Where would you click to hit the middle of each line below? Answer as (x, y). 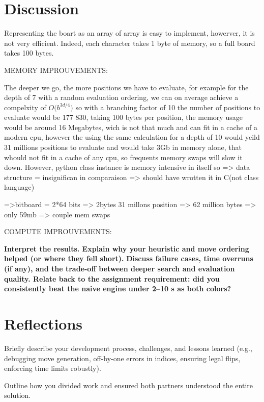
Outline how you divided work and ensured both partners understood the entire (128, 385)
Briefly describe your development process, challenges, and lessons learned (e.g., (128, 348)
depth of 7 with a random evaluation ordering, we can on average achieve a (121, 97)
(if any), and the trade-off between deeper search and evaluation (120, 268)
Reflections (43, 323)
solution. (18, 395)
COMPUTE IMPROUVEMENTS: (58, 231)
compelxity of (25, 107)
